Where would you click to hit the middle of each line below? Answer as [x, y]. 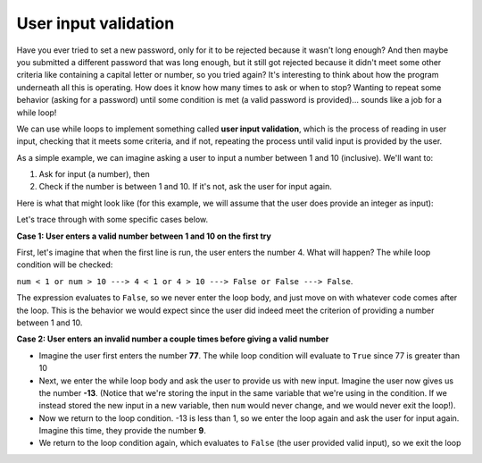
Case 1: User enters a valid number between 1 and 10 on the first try [144, 236]
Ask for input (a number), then [95, 174]
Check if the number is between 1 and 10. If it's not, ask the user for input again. [185, 187]
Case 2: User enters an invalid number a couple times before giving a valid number [173, 339]
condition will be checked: [65, 265]
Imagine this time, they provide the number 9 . [123, 431]
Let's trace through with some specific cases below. [112, 220]
